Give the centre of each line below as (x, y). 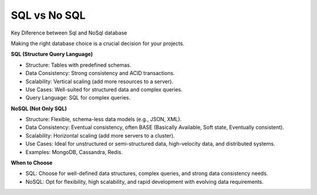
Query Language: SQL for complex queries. (78, 98)
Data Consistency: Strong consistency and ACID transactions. (100, 73)
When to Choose (32, 163)
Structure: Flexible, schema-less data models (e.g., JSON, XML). (104, 119)
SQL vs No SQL (48, 15)
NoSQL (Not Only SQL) (39, 108)
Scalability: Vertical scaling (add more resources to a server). (99, 81)
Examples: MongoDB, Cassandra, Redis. (74, 152)
